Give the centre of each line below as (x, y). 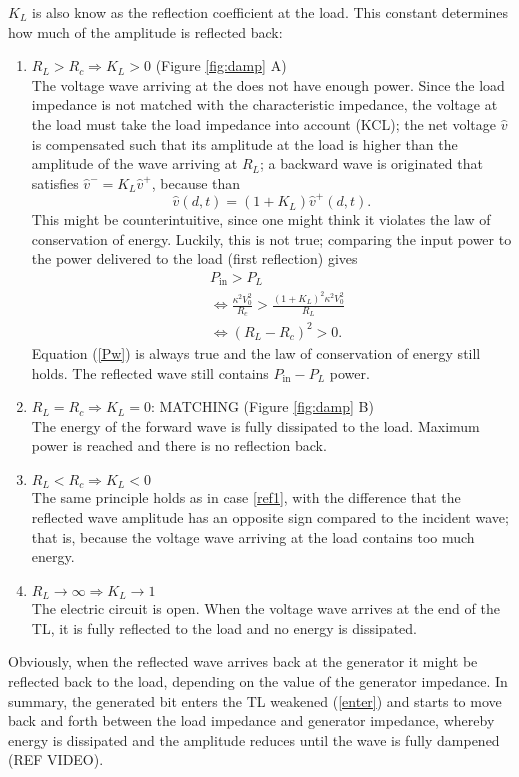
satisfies (55, 182)
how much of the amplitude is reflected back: (145, 31)
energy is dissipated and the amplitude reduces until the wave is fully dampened (254, 739)
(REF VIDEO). (56, 759)
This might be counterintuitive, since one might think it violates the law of (261, 219)
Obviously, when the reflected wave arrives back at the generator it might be (243, 661)
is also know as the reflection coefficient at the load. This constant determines (270, 12)
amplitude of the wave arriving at (134, 163)
